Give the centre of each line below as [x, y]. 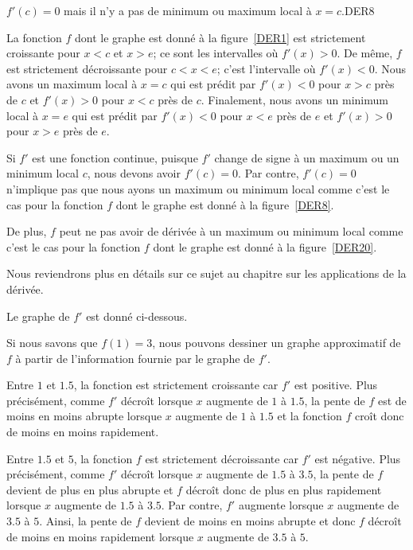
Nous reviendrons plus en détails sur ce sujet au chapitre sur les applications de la [206, 273]
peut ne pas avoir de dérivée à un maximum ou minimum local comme [231, 231]
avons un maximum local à [72, 84]
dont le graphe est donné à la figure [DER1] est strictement [220, 37]
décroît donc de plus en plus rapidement [284, 489]
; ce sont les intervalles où [216, 53]
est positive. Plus [336, 385]
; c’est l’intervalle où [266, 68]
